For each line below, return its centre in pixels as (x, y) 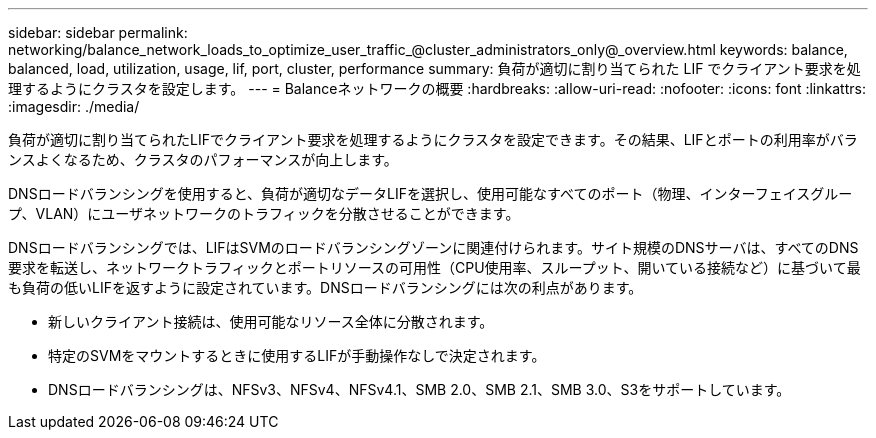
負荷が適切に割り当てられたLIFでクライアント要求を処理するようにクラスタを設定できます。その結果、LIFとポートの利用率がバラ (433, 139)
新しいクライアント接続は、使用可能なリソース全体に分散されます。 (271, 321)
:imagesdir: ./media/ (74, 106)
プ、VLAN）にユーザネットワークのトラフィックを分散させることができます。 (264, 213)
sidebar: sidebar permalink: (98, 32)
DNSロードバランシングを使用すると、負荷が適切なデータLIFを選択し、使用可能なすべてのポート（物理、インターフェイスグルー (430, 193)
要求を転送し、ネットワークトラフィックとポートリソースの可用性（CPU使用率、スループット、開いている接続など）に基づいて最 (434, 267)
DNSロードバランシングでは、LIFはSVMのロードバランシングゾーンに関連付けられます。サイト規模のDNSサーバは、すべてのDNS (433, 247)
